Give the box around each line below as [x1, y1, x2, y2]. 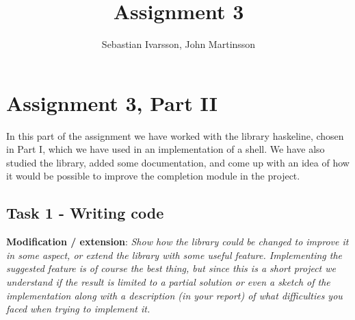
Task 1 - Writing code [6, 202, 164, 223]
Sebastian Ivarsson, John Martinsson [101, 37, 256, 51]
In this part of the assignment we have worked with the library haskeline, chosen [6, 128, 344, 143]
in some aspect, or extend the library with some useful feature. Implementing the [6, 247, 343, 262]
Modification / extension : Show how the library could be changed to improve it [6, 234, 349, 249]
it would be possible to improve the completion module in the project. [6, 169, 300, 183]
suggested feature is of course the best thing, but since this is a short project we [6, 261, 337, 275]
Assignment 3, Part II [6, 88, 218, 116]
